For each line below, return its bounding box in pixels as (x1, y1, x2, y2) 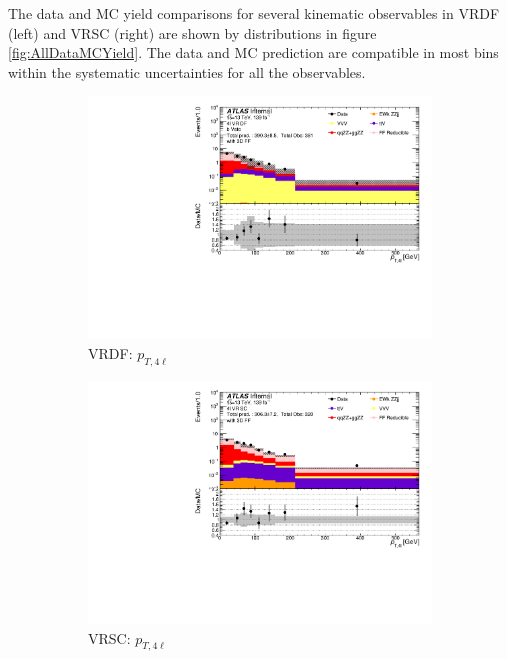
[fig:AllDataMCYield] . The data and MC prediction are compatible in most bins (8, 42, 499, 63)
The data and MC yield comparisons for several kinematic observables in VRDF (8, 3, 500, 23)
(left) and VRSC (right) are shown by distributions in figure (8, 22, 377, 43)
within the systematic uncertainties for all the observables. (8, 61, 366, 82)
